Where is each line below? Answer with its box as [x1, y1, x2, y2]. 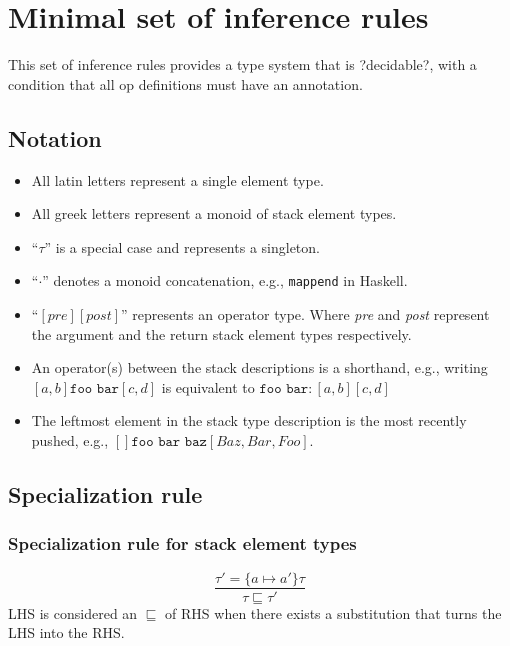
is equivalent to [161, 376, 255, 397]
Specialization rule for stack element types [8, 531, 357, 556]
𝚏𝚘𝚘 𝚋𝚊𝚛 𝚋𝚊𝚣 [131, 434, 207, 449]
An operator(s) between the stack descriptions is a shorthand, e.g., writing [31, 357, 488, 378]
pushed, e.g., [31, 429, 109, 450]
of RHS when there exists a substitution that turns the [165, 602, 502, 623]
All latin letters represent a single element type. [31, 169, 324, 190]
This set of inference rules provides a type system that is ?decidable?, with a [8, 54, 477, 75]
